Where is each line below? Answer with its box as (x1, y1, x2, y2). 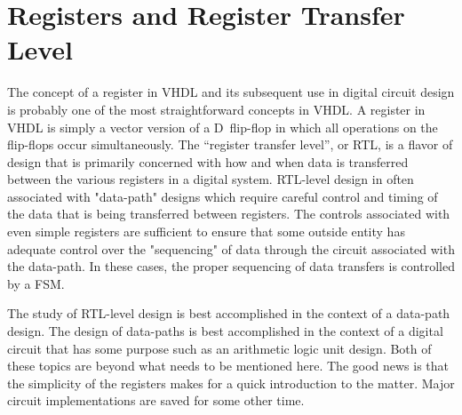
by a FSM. (7, 274, 65, 292)
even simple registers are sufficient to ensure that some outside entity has (7, 222, 405, 241)
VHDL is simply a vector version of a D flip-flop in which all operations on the (7, 117, 438, 136)
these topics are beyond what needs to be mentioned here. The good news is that (7, 356, 450, 375)
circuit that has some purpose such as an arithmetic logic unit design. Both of (7, 339, 432, 357)
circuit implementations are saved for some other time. (7, 391, 305, 410)
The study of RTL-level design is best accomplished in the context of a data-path (7, 304, 450, 323)
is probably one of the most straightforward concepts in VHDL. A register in (7, 100, 426, 118)
